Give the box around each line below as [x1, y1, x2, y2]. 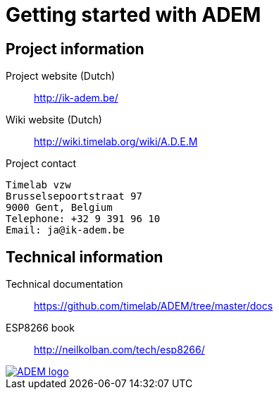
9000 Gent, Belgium [6, 202, 113, 214]
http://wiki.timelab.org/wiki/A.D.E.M [34, 135, 198, 148]
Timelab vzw [6, 179, 71, 191]
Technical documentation [6, 278, 123, 291]
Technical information [6, 248, 163, 266]
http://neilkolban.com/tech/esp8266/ [34, 344, 205, 356]
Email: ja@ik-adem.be [6, 224, 125, 236]
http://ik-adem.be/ [34, 92, 118, 104]
